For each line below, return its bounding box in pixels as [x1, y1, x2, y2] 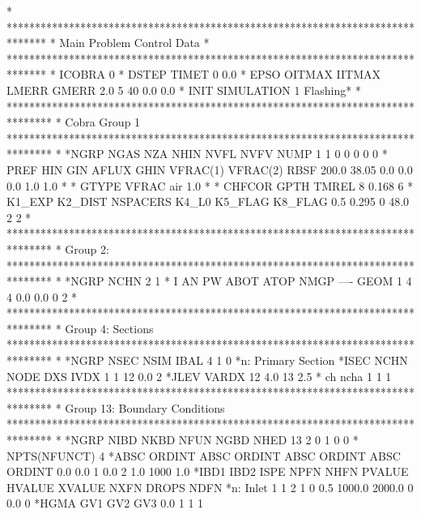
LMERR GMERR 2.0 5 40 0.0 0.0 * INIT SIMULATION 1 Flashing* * [6, 81, 361, 98]
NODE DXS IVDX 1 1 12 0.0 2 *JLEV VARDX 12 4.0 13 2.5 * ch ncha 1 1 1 [6, 367, 392, 384]
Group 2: [65, 240, 109, 257]
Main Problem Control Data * [59, 34, 210, 51]
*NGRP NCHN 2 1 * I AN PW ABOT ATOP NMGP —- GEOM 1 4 [65, 272, 412, 289]
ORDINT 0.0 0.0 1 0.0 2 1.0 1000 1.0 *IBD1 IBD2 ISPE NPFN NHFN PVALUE [6, 463, 409, 480]
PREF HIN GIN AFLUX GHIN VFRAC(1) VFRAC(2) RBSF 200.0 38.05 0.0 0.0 [6, 161, 413, 178]
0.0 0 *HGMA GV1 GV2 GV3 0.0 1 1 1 [6, 495, 204, 512]
